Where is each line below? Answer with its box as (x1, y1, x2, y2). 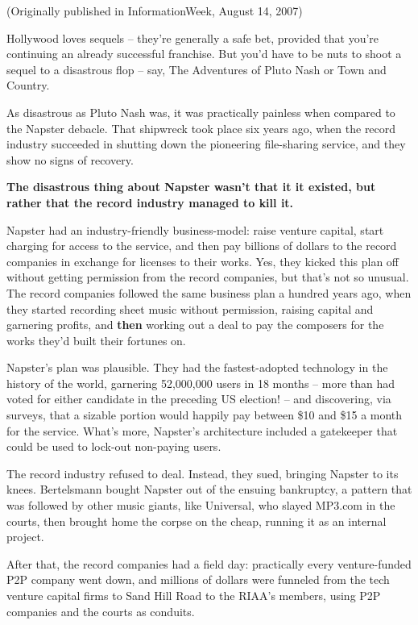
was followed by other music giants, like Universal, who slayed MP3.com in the (6, 497, 395, 514)
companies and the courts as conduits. (6, 602, 195, 619)
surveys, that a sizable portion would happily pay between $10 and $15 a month (6, 406, 403, 423)
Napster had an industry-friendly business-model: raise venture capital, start (6, 221, 384, 238)
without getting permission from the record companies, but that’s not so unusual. (6, 269, 409, 285)
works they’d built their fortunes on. (6, 331, 186, 348)
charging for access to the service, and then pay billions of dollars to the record (6, 237, 397, 254)
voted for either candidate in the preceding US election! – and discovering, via (6, 390, 391, 407)
